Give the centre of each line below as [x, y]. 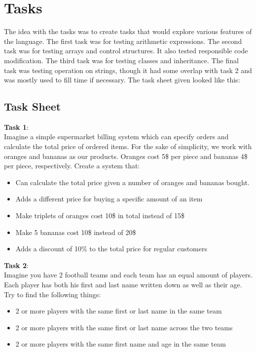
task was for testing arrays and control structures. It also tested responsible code [126, 51]
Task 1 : [16, 127]
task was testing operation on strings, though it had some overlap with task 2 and [128, 70]
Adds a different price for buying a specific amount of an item [109, 199]
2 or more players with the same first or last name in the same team [119, 311]
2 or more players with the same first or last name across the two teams [124, 327]
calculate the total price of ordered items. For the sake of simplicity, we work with [128, 146]
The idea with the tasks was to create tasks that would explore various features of [128, 31]
